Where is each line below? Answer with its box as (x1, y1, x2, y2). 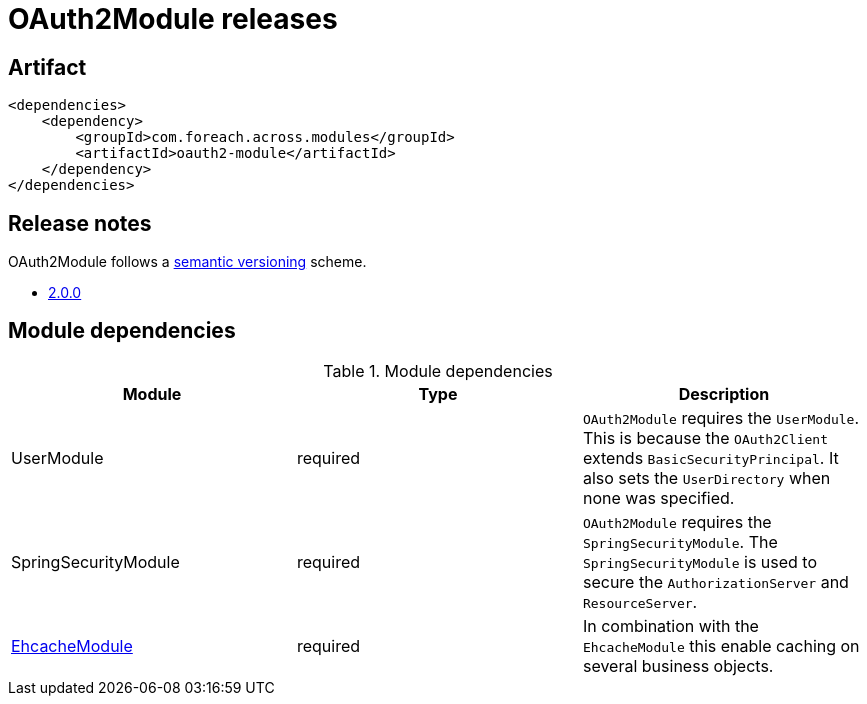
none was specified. (582, 487, 735, 508)
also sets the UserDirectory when (582, 467, 831, 488)
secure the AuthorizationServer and (582, 571, 849, 592)
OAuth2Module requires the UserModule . (582, 407, 860, 428)
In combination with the (582, 615, 759, 636)
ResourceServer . (582, 591, 698, 612)
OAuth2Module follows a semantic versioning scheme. (8, 253, 367, 271)
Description (678, 383, 770, 404)
